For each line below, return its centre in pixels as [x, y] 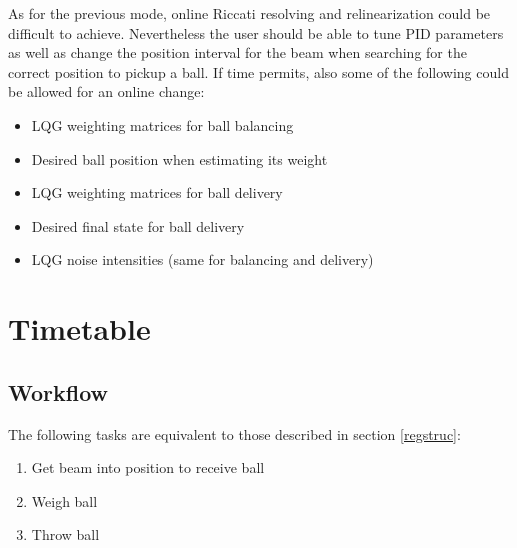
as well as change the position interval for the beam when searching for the [237, 52]
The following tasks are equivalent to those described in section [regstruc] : [234, 433]
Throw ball [65, 534]
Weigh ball [64, 500]
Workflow [58, 391]
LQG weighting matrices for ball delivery [157, 192]
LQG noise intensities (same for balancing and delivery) [202, 259]
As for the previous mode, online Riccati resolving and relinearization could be [249, 13]
